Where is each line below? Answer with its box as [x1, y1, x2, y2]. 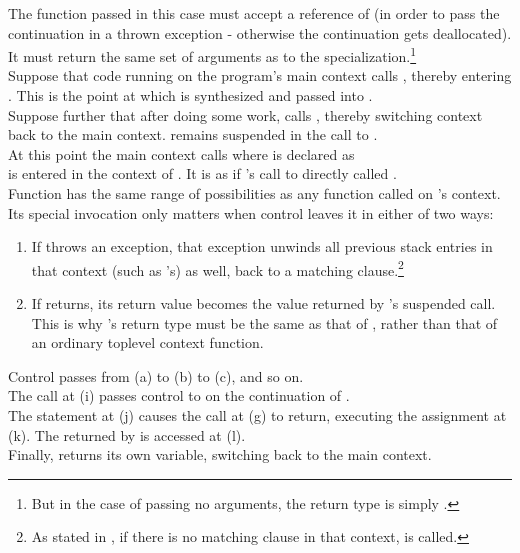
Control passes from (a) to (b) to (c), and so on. [8, 365, 304, 386]
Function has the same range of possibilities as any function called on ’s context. [8, 183, 501, 203]
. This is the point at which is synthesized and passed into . [8, 85, 373, 106]
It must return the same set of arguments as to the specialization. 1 [8, 43, 417, 66]
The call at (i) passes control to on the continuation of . [8, 385, 350, 406]
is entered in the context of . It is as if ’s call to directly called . [8, 163, 397, 184]
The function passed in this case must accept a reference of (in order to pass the [8, 3, 500, 23]
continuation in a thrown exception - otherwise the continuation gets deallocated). [8, 22, 512, 43]
